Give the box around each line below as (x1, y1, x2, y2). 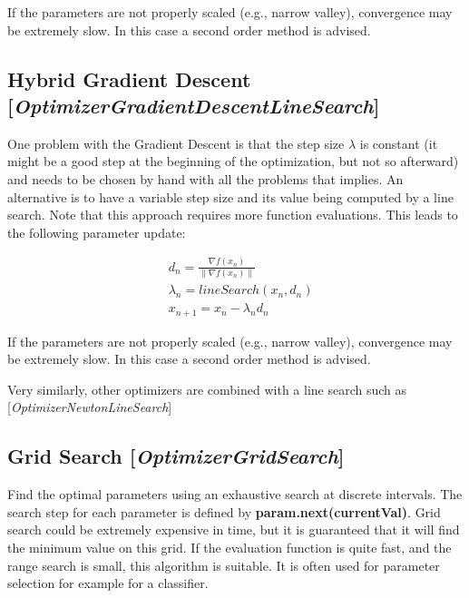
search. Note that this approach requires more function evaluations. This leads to (7, 205, 458, 224)
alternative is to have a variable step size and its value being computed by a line (7, 187, 454, 206)
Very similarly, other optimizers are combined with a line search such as (7, 379, 407, 398)
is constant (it (359, 133, 438, 152)
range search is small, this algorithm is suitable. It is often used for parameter (7, 555, 440, 574)
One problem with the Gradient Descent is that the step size (7, 133, 345, 152)
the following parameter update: (7, 222, 186, 241)
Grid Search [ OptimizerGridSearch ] (7, 442, 345, 470)
